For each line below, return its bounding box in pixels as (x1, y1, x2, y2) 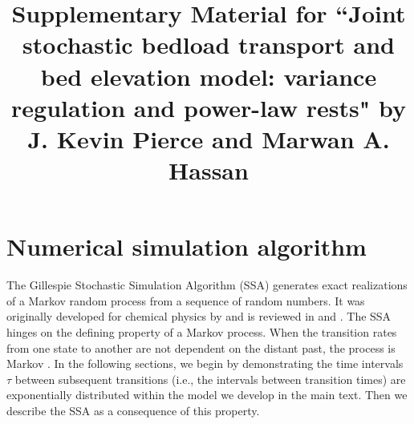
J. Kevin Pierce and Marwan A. (27, 122, 390, 155)
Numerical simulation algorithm (6, 230, 367, 263)
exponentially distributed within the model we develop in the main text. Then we (6, 386, 408, 403)
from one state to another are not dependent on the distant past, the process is (6, 339, 396, 356)
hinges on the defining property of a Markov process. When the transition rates (6, 324, 397, 341)
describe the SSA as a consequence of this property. (6, 402, 260, 418)
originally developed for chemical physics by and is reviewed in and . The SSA (6, 308, 392, 325)
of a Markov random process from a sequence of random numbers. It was (6, 292, 365, 309)
